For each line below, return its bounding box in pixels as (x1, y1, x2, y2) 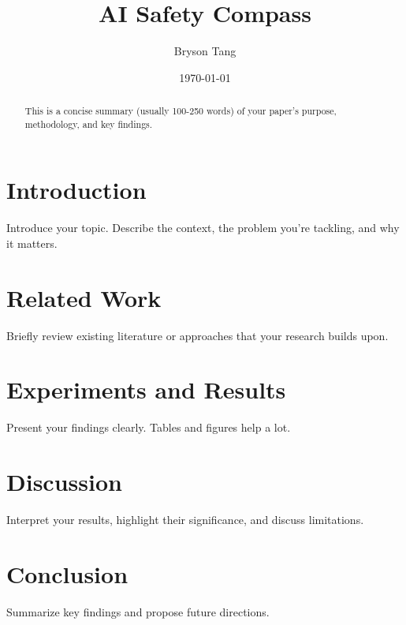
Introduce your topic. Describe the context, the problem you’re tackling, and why (6, 219, 400, 236)
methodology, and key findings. (24, 117, 153, 130)
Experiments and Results (6, 373, 286, 406)
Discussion (6, 466, 122, 498)
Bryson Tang (173, 43, 237, 59)
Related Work (6, 281, 162, 313)
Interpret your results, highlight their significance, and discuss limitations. (6, 511, 364, 528)
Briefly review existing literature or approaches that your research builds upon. (6, 327, 389, 343)
